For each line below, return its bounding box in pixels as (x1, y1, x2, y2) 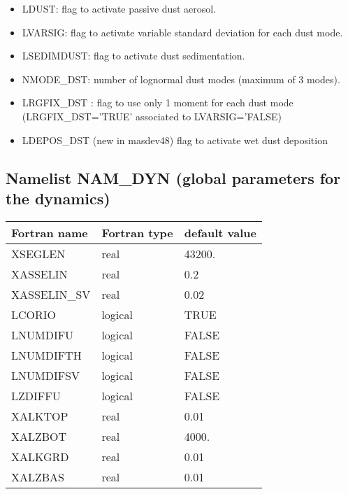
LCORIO (11, 306, 57, 323)
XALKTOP (11, 407, 68, 424)
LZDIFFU (11, 387, 61, 404)
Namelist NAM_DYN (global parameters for (6, 167, 341, 188)
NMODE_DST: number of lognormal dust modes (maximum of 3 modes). (22, 71, 340, 86)
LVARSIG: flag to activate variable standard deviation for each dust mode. (22, 24, 343, 39)
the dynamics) (6, 187, 110, 209)
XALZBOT (11, 428, 67, 444)
